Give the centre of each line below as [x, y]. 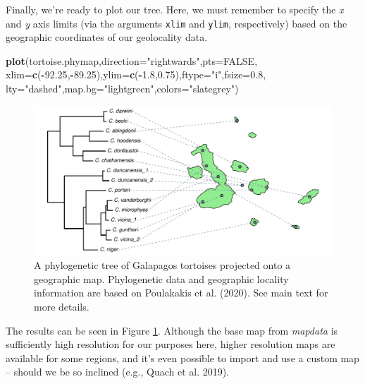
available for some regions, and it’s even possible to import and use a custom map [182, 358]
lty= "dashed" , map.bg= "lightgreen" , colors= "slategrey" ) [122, 89]
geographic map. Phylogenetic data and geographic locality [161, 278]
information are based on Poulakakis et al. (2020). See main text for [181, 293]
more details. [62, 306]
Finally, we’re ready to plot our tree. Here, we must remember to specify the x [175, 9]
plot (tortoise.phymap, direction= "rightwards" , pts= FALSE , [132, 60]
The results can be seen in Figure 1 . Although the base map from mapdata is [172, 330]
